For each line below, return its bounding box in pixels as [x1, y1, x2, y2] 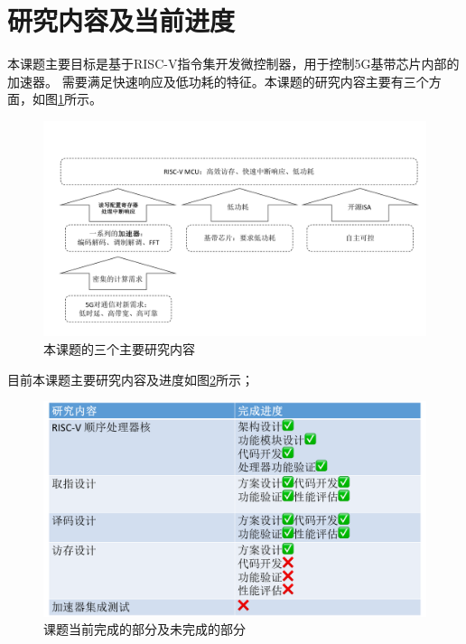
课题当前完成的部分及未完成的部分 [43, 620, 246, 639]
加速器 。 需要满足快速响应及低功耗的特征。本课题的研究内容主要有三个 [7, 71, 429, 90]
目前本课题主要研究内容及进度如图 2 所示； [7, 369, 254, 388]
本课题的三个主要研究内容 [43, 340, 195, 358]
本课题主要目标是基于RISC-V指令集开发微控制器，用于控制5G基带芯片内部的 [7, 54, 460, 73]
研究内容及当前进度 [7, 2, 236, 39]
